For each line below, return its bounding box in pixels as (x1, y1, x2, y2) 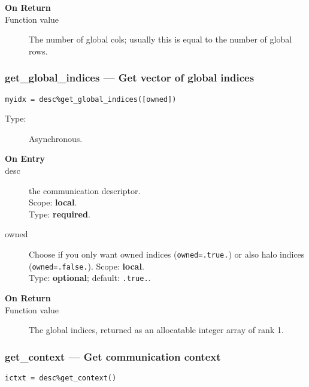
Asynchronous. (29, 132, 83, 144)
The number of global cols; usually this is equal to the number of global (29, 33, 292, 46)
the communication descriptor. (29, 184, 141, 196)
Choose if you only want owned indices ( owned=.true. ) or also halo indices (29, 248, 305, 260)
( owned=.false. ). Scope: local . (29, 259, 144, 272)
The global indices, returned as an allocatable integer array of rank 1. (29, 323, 284, 336)
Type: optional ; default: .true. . (29, 271, 151, 284)
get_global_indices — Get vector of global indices (5, 70, 255, 85)
